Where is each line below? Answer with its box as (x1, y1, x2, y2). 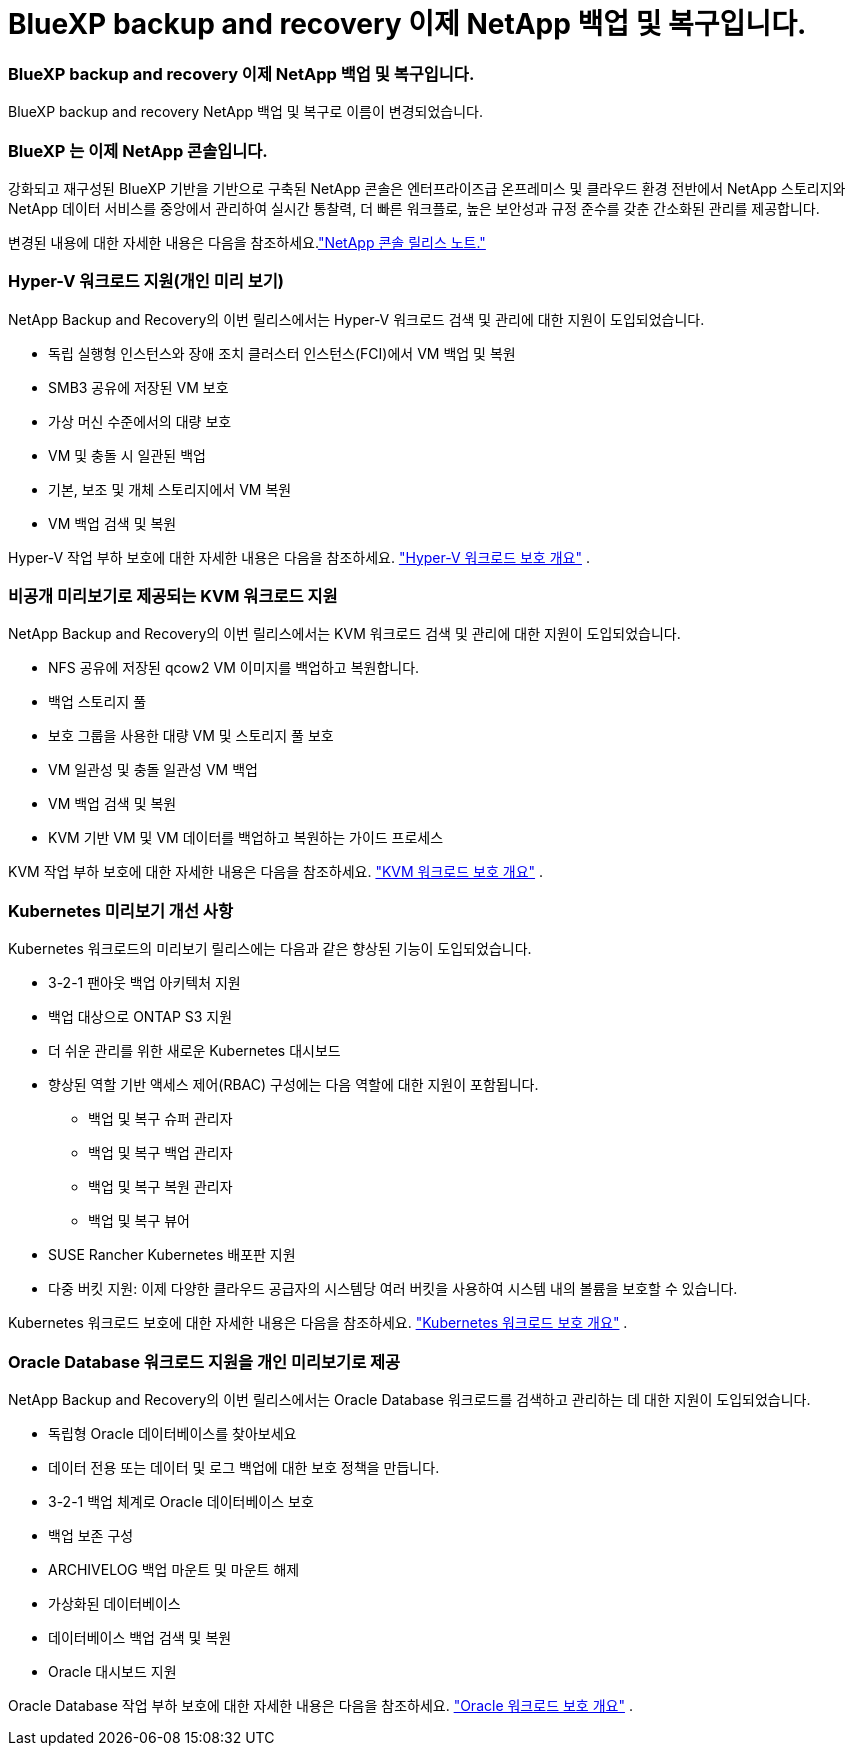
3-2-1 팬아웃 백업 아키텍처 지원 (48, 974, 241, 992)
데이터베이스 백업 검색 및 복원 (48, 1628, 232, 1646)
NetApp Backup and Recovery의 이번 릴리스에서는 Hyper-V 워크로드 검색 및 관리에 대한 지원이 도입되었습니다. (8, 310, 705, 328)
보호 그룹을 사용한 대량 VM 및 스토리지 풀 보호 (48, 727, 334, 745)
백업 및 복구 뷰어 (88, 1212, 190, 1230)
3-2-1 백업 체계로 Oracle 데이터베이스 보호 (48, 1492, 314, 1510)
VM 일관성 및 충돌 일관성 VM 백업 (48, 761, 258, 779)
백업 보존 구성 (48, 1526, 134, 1544)
